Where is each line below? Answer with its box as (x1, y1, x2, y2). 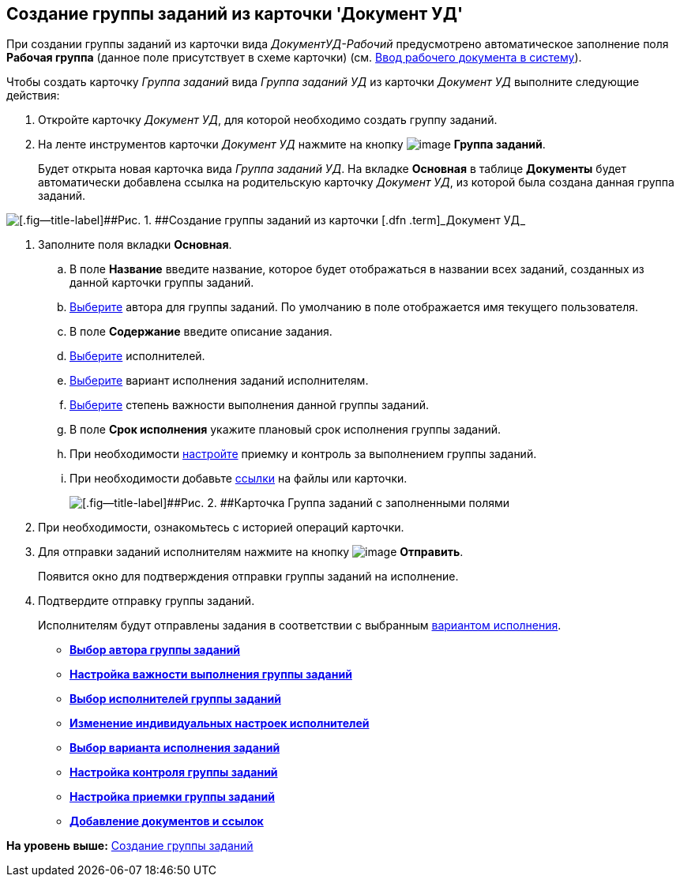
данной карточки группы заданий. (70, 276, 254, 290)
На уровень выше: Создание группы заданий (6, 839, 254, 853)
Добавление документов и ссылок (70, 814, 264, 829)
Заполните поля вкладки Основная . (38, 238, 232, 252)
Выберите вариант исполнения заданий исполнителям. (70, 374, 369, 388)
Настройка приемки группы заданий (70, 790, 275, 804)
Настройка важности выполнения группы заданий (70, 667, 352, 682)
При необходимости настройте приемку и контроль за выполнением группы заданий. (70, 447, 537, 461)
